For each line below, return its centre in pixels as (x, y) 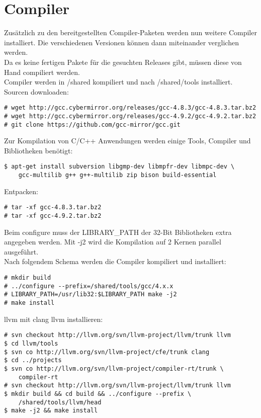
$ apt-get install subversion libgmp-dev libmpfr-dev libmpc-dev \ (119, 167)
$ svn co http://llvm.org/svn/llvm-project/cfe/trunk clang (107, 352)
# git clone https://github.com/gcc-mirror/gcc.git (92, 124)
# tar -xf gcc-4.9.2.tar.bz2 (53, 216)
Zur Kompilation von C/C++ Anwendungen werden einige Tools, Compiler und (127, 141)
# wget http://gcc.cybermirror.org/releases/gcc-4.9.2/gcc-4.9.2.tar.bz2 (130, 116)
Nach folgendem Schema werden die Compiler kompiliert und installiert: (115, 261)
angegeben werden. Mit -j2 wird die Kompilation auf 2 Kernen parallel (113, 242)
